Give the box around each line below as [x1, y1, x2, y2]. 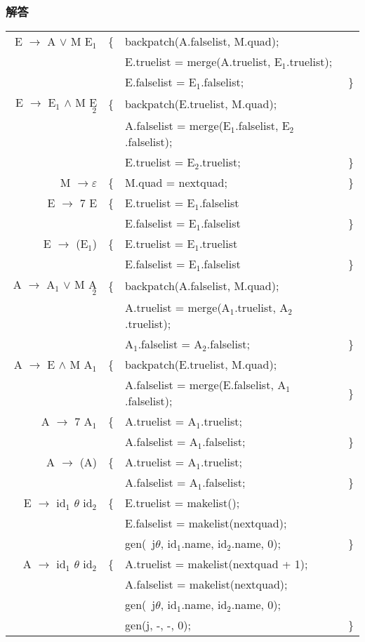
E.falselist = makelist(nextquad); [125, 515, 287, 532]
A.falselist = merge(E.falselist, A [125, 376, 286, 393]
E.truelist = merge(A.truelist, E [125, 53, 282, 70]
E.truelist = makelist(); [125, 494, 240, 511]
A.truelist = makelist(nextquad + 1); [125, 556, 308, 572]
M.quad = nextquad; [125, 174, 227, 191]
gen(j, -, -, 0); [125, 617, 191, 634]
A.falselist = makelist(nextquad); [125, 576, 288, 593]
